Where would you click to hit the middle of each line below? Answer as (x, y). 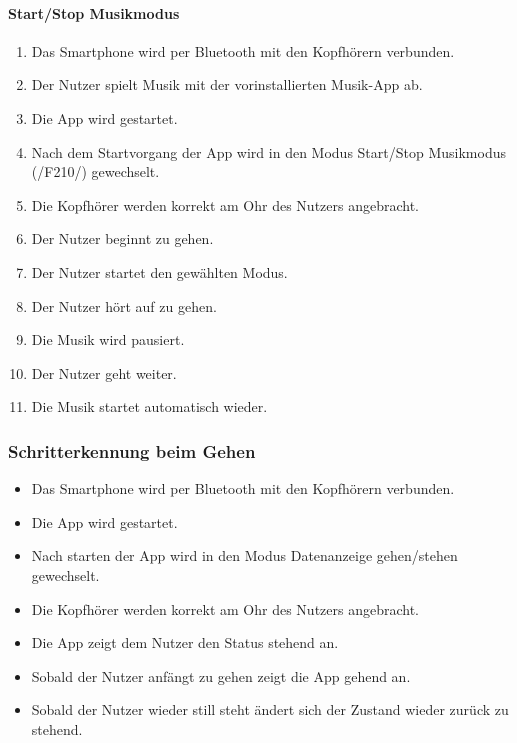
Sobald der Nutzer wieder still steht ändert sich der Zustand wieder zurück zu (270, 709)
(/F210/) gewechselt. (95, 171)
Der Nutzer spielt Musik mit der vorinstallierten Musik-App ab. (227, 84)
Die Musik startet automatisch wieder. (149, 406)
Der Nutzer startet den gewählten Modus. (159, 271)
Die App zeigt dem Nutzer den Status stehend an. (185, 642)
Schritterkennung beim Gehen (132, 450)
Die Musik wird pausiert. (108, 339)
